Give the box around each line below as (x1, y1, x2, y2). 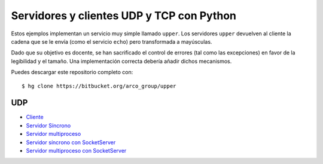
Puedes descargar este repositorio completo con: (11, 69, 133, 76)
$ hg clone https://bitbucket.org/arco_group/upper (22, 83, 176, 89)
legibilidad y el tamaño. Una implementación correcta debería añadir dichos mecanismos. (11, 57, 232, 65)
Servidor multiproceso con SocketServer (26, 147, 127, 154)
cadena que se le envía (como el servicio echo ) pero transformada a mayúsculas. (11, 38, 212, 45)
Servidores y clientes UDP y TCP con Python (11, 9, 236, 22)
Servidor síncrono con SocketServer (26, 138, 116, 146)
